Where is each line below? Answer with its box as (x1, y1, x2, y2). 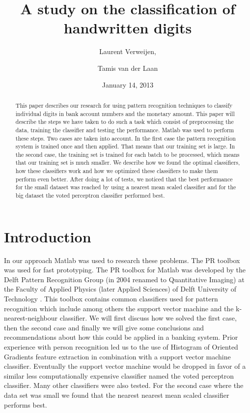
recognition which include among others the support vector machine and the (4, 303, 234, 313)
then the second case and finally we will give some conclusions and (4, 322, 204, 332)
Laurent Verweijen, (99, 46, 156, 57)
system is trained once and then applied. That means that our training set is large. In (15, 142, 235, 150)
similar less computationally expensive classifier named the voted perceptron (4, 370, 234, 381)
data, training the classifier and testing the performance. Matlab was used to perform (15, 125, 234, 134)
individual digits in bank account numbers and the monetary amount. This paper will (15, 109, 235, 118)
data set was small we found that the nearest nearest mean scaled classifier (4, 390, 229, 400)
